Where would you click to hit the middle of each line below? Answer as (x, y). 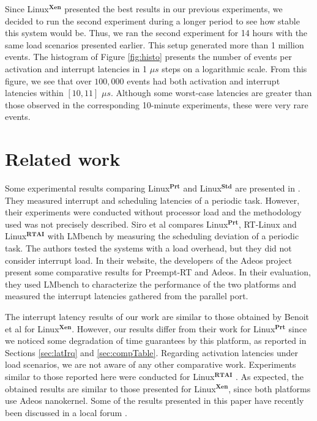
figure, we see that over (48, 80)
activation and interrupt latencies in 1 (76, 68)
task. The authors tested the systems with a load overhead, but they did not (148, 248)
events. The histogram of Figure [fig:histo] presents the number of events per (149, 57)
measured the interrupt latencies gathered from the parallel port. (127, 296)
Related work (63, 159)
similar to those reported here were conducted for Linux (110, 376)
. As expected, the (269, 376)
